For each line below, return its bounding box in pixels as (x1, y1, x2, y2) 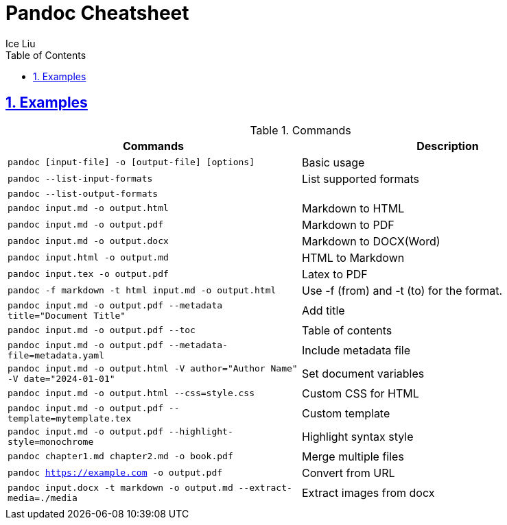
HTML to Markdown (302, 250, 405, 265)
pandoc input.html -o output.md (8, 252, 169, 263)
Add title (302, 303, 345, 317)
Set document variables (302, 366, 425, 380)
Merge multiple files (302, 449, 404, 463)
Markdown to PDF (302, 217, 394, 232)
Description (416, 138, 479, 153)
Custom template (302, 406, 390, 420)
